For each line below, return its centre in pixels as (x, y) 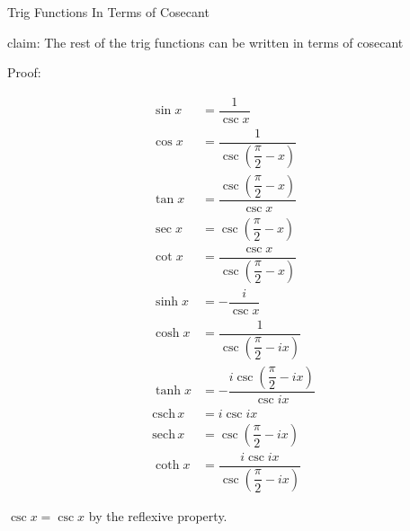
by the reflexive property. (158, 515)
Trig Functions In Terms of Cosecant (108, 12)
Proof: (24, 72)
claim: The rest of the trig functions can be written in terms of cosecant (205, 42)
